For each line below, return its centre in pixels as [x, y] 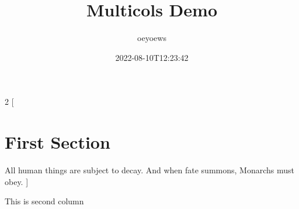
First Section [58, 142]
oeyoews [152, 38]
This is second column [44, 201]
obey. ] [17, 181]
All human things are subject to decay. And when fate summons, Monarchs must [149, 170]
